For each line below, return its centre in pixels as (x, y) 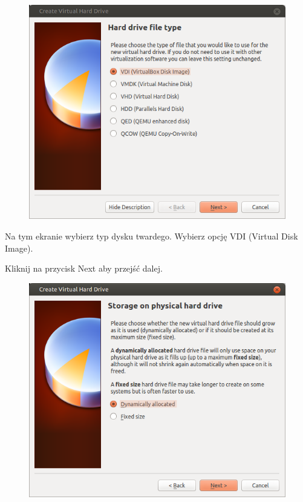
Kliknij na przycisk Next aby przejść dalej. (84, 268)
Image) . (19, 248)
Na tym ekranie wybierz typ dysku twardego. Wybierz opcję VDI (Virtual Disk (151, 236)
